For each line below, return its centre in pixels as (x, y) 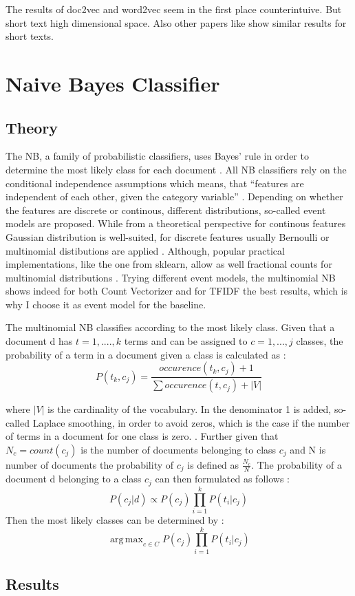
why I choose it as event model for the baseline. (106, 304)
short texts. (30, 36)
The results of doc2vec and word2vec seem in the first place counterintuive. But (174, 9)
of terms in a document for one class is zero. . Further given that (142, 436)
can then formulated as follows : (222, 479)
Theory (32, 127)
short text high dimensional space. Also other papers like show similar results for (176, 22)
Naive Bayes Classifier (113, 83)
